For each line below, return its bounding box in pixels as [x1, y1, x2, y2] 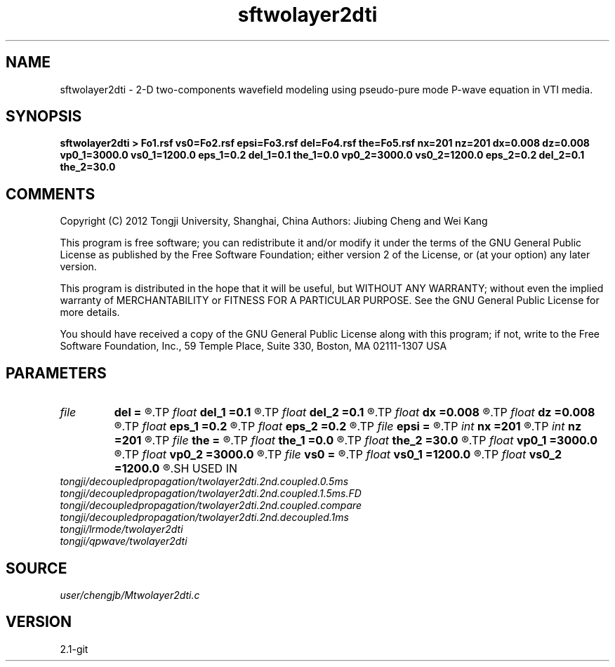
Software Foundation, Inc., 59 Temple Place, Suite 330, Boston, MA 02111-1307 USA [60, 340, 447, 352]
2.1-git [60, 642, 88, 655]
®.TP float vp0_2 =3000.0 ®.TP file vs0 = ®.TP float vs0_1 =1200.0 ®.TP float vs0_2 [114, 447, 562, 462]
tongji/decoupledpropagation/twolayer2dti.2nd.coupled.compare [60, 499, 362, 512]
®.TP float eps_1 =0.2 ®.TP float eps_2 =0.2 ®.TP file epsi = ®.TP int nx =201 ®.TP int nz [114, 419, 582, 434]
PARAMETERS [6, 364, 107, 382]
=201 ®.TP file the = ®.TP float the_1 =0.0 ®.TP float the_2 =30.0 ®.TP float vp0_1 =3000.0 [114, 433, 597, 448]
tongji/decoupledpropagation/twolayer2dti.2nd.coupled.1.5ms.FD [60, 487, 362, 500]
